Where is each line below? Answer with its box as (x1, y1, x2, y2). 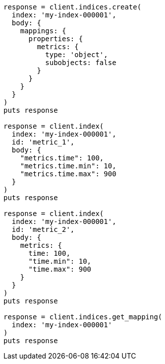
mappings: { (20, 27, 66, 35)
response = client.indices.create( (3, 3, 142, 11)
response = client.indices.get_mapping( (3, 313, 163, 321)
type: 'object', (45, 51, 108, 59)
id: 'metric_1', (11, 138, 75, 146)
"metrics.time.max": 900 (20, 170, 116, 178)
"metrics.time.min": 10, (20, 162, 116, 170)
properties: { (28, 35, 83, 43)
